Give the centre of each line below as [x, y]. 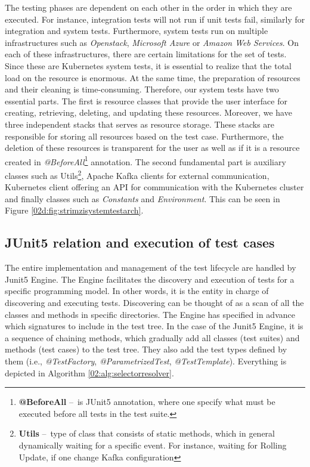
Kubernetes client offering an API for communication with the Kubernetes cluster [154, 187]
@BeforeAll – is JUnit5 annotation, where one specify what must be [147, 402]
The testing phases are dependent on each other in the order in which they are [148, 7]
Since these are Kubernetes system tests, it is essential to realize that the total [148, 65]
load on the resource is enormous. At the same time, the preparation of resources [153, 77]
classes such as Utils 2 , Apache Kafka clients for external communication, [137, 174]
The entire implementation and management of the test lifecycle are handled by [151, 267]
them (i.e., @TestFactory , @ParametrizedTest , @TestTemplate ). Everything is [146, 361]
